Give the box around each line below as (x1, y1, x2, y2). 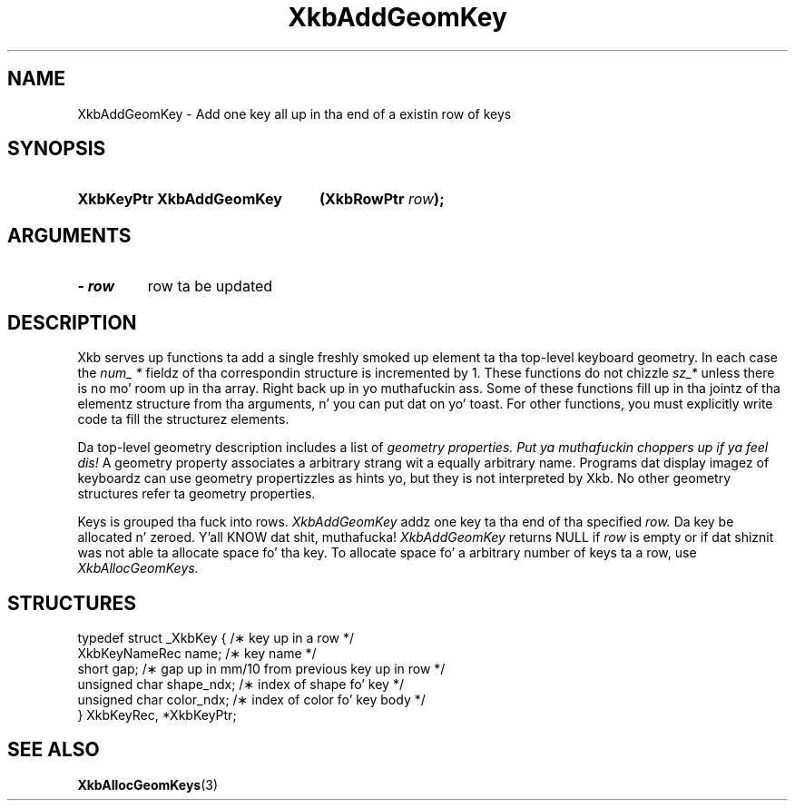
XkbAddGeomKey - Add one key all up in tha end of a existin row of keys (77, 105, 512, 122)
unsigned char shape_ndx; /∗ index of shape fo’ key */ (77, 675, 404, 692)
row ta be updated (147, 277, 273, 296)
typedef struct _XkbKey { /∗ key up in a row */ (77, 629, 354, 645)
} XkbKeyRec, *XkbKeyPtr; (77, 706, 237, 723)
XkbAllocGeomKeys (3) (77, 776, 219, 793)
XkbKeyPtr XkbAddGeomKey (77, 190, 282, 209)
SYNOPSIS (7, 137, 106, 161)
